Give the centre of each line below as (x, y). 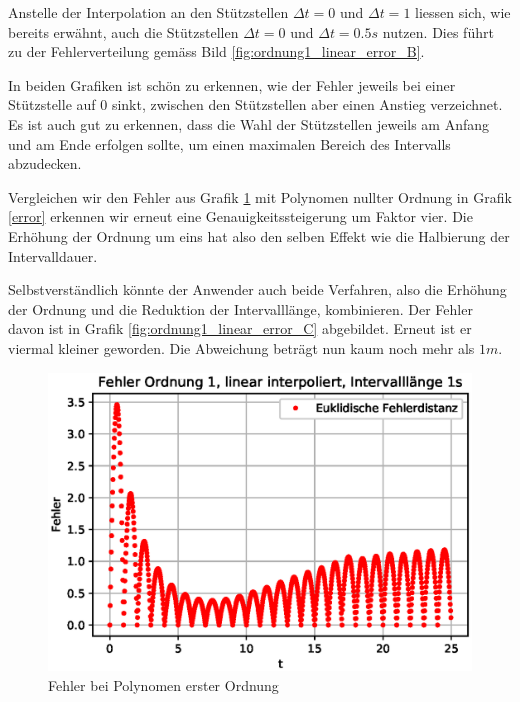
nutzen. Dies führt (438, 31)
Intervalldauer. (53, 255)
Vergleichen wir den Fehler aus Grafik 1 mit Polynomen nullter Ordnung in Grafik (260, 196)
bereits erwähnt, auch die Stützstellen (123, 31)
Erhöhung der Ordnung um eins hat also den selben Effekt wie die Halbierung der (259, 235)
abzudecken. (45, 163)
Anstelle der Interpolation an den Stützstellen (148, 12)
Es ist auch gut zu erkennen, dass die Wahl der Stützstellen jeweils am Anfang (248, 123)
